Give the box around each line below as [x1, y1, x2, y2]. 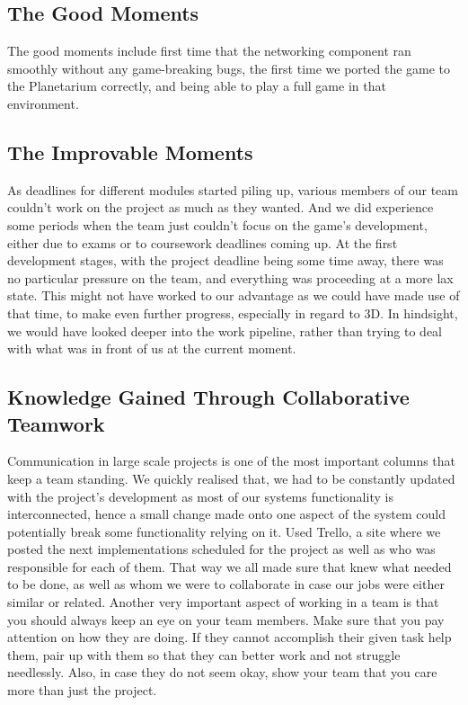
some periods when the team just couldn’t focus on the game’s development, [7, 215, 428, 234]
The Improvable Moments [7, 138, 253, 165]
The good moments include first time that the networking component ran [7, 41, 411, 60]
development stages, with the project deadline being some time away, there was [7, 251, 444, 270]
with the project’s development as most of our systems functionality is [7, 486, 393, 505]
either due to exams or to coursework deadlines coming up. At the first [7, 233, 398, 252]
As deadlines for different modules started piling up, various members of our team [7, 180, 458, 199]
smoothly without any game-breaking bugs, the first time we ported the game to [7, 58, 451, 77]
